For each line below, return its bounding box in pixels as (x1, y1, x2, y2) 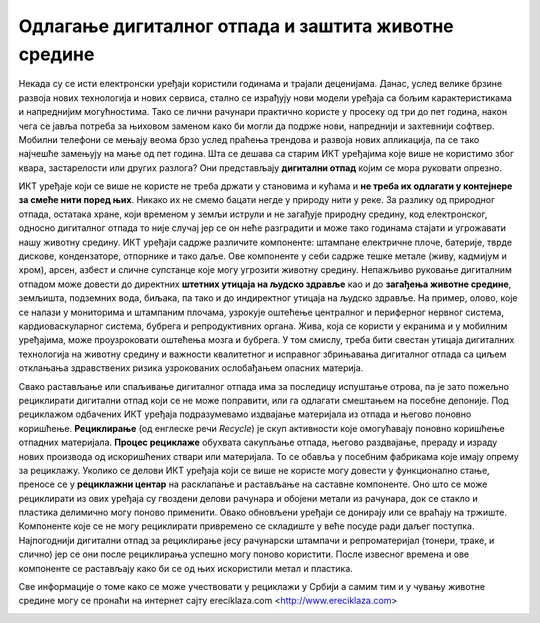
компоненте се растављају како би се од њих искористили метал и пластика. (18, 562, 354, 574)
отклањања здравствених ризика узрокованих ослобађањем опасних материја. (18, 362, 364, 374)
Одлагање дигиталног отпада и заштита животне (18, 15, 454, 37)
